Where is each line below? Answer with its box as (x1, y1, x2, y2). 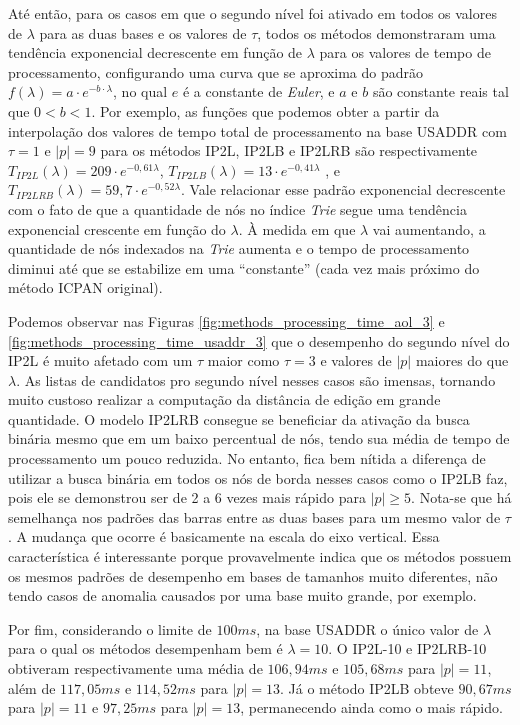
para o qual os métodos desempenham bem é (8, 638, 283, 659)
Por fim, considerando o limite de (8, 618, 212, 639)
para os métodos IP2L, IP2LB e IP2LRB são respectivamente (100, 140, 478, 161)
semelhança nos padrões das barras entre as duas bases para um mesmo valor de (8, 506, 501, 527)
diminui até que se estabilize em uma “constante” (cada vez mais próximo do (8, 257, 480, 278)
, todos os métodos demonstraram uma (257, 22, 496, 43)
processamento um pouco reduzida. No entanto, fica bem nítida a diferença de (8, 448, 486, 469)
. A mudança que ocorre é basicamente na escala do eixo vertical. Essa (8, 526, 440, 547)
